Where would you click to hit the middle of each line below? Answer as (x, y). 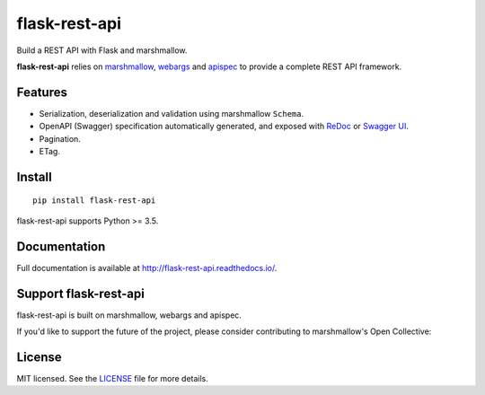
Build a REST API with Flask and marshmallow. (102, 50)
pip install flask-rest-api (94, 201)
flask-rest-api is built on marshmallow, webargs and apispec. (129, 315)
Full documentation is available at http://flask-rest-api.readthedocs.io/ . (147, 268)
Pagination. (60, 138)
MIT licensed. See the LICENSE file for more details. (112, 378)
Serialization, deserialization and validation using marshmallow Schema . (172, 113)
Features (42, 92)
